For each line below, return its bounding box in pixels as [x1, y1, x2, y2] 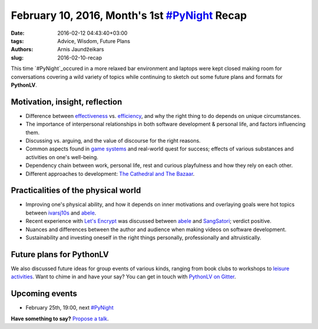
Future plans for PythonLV [11, 249, 109, 259]
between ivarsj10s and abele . [25, 209, 97, 216]
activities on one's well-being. [25, 153, 98, 160]
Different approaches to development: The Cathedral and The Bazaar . [25, 170, 195, 177]
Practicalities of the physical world [11, 186, 141, 196]
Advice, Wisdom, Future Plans [57, 37, 131, 44]
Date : [11, 29, 25, 37]
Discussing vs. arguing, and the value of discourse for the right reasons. [25, 137, 201, 144]
